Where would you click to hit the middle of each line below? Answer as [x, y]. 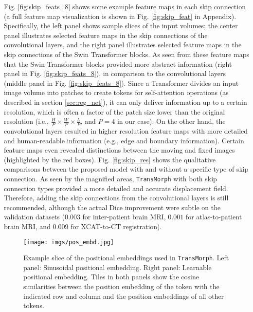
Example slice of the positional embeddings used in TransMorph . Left [126, 258]
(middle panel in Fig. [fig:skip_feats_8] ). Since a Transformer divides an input [121, 83]
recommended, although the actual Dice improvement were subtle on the [112, 207]
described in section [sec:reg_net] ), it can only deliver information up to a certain [126, 102]
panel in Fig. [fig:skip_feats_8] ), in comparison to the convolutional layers [115, 73]
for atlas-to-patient [214, 217]
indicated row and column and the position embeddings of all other [124, 296]
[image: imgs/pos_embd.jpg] [69, 242]
